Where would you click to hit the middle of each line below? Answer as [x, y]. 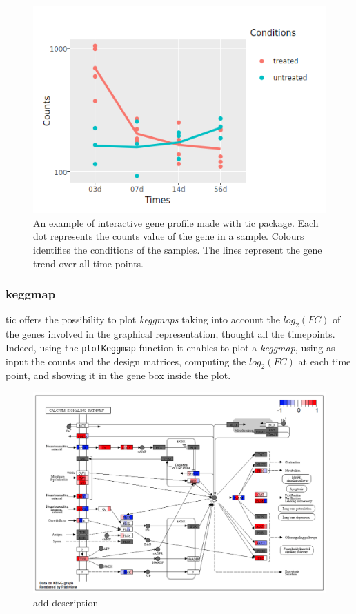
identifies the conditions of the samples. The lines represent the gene [178, 250]
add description [66, 602]
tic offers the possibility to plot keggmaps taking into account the [143, 319]
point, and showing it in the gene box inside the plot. [118, 375]
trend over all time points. [88, 263]
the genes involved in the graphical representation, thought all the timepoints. [170, 334]
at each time [325, 361]
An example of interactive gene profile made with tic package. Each [176, 222]
